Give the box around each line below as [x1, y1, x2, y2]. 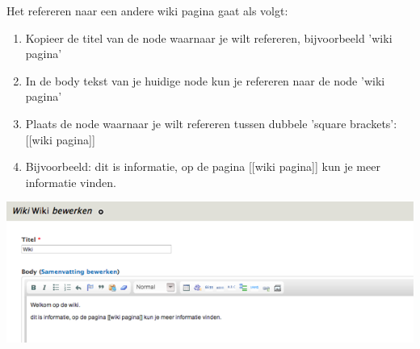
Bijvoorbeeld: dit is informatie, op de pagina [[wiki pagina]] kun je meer [25, 158, 380, 175]
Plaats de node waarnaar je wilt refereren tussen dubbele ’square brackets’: [25, 114, 397, 131]
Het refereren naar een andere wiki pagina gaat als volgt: [6, 2, 288, 19]
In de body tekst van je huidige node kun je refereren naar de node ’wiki [25, 72, 385, 89]
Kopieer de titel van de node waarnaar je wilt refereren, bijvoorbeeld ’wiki [25, 29, 393, 46]
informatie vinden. [25, 173, 116, 190]
